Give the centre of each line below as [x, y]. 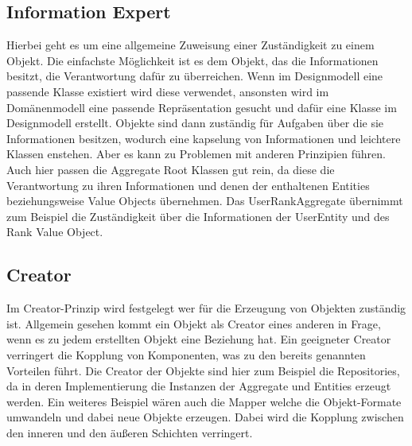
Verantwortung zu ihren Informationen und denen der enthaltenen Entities [188, 185]
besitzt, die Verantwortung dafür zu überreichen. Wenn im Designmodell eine [195, 76]
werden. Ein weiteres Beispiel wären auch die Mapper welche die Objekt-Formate [204, 401]
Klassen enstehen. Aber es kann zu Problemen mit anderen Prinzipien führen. [196, 154]
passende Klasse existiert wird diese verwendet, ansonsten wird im [168, 91]
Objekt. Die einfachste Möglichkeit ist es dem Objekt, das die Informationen [192, 60]
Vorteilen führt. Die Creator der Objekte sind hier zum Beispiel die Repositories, [203, 370]
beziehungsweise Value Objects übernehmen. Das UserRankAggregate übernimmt [205, 201]
